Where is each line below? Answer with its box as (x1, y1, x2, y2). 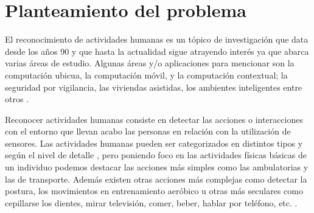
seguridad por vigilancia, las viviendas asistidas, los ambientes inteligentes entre (5, 80, 302, 93)
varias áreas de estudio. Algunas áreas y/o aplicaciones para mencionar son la (5, 57, 295, 69)
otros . (5, 93, 29, 105)
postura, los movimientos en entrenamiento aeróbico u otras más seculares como (5, 184, 303, 197)
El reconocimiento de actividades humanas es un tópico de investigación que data (5, 33, 309, 46)
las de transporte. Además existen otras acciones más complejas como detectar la (5, 172, 307, 185)
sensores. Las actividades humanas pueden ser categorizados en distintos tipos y (5, 136, 303, 149)
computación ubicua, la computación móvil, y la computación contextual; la (5, 68, 288, 81)
